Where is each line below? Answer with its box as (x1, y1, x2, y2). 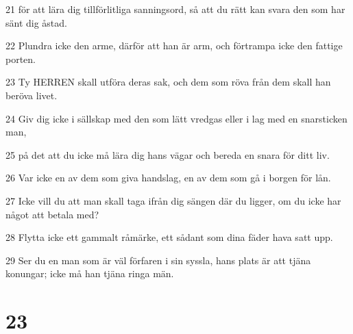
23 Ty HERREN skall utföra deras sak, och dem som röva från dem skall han (5, 75, 331, 89)
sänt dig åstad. (5, 15, 67, 29)
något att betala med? (5, 207, 99, 221)
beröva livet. (5, 88, 58, 102)
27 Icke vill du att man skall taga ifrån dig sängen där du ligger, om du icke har (5, 193, 341, 207)
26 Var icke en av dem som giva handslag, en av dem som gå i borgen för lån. (5, 170, 331, 185)
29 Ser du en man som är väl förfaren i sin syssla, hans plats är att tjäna (5, 253, 311, 267)
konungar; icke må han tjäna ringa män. (5, 266, 174, 281)
